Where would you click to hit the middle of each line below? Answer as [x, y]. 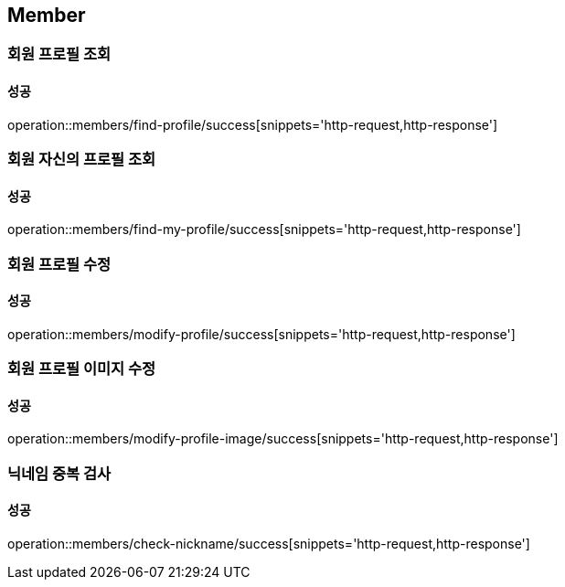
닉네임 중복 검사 [59, 473]
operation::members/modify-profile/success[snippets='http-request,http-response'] [261, 334]
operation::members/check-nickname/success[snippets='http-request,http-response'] [269, 544]
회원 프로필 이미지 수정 [82, 369]
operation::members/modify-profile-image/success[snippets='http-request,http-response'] [283, 439]
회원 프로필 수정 [59, 264]
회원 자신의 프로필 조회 [82, 160]
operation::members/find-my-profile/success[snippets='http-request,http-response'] [264, 229]
